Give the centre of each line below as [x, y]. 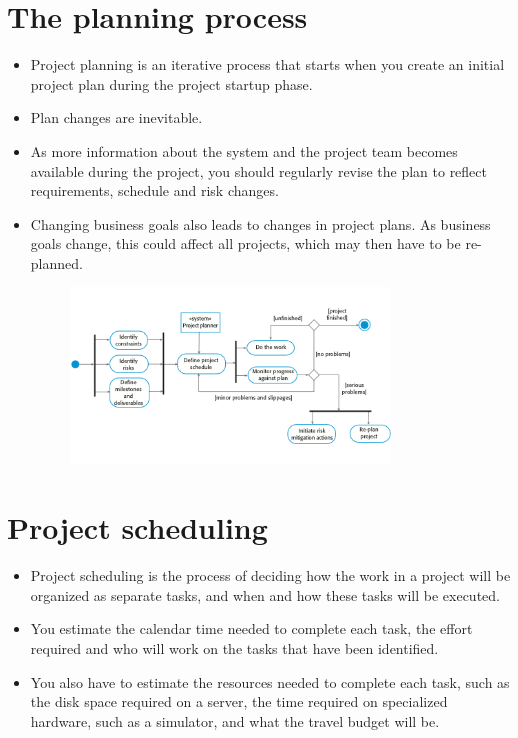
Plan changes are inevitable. [116, 117]
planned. [56, 262]
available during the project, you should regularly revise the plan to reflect [258, 170]
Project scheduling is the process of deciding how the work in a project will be [270, 575]
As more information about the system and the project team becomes [244, 150]
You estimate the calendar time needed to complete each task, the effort [251, 628]
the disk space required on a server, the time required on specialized [239, 701]
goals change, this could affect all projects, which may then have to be [245, 243]
